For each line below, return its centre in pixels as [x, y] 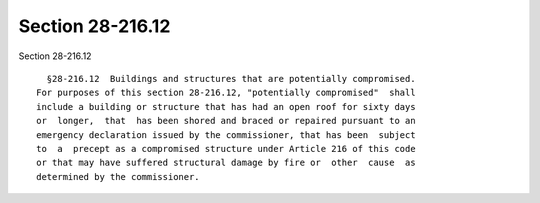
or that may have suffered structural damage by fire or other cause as [226, 163]
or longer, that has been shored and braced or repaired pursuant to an [226, 121]
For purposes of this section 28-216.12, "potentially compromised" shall [226, 93]
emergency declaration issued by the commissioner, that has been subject [226, 134]
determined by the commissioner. [118, 176]
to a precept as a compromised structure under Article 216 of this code [226, 148]
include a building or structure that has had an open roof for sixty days [226, 106]
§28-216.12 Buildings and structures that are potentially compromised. [231, 78]
